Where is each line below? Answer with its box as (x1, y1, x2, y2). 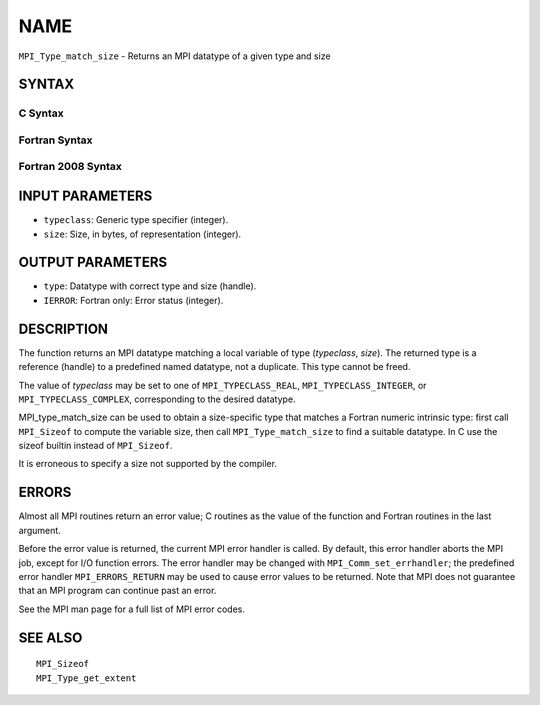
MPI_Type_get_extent (36, 672, 137, 684)
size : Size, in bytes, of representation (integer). (43, 228, 242, 240)
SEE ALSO (18, 629, 83, 646)
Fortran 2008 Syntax (18, 160, 122, 174)
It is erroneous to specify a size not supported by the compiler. (18, 458, 277, 470)
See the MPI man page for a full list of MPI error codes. (18, 603, 245, 615)
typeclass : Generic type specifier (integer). (43, 214, 229, 226)
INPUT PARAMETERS (18, 188, 153, 205)
